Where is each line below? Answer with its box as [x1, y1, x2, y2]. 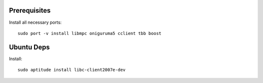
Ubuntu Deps [9, 43, 50, 51]
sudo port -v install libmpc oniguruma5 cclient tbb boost [18, 31, 162, 36]
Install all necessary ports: [9, 19, 62, 25]
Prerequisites [9, 6, 51, 15]
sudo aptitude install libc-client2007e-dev [18, 67, 126, 73]
